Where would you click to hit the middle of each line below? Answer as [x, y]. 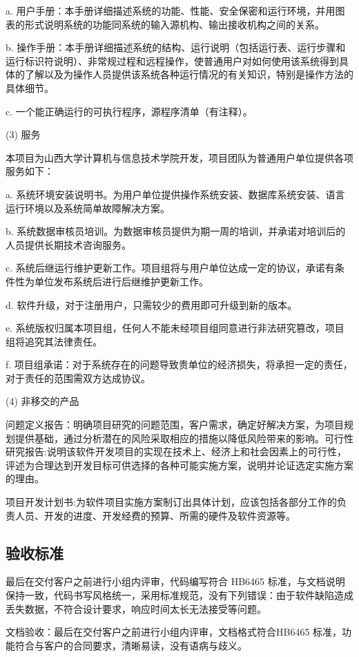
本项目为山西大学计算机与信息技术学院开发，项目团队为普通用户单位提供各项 [179, 157]
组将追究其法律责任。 [54, 341]
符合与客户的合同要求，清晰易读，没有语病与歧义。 [131, 645]
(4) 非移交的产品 [42, 401]
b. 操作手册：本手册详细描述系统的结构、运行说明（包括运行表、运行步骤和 [176, 47]
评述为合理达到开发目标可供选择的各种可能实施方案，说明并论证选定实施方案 [179, 465]
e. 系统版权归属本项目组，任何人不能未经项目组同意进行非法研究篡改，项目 [175, 328]
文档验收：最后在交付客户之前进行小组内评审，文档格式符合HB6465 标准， [174, 632]
